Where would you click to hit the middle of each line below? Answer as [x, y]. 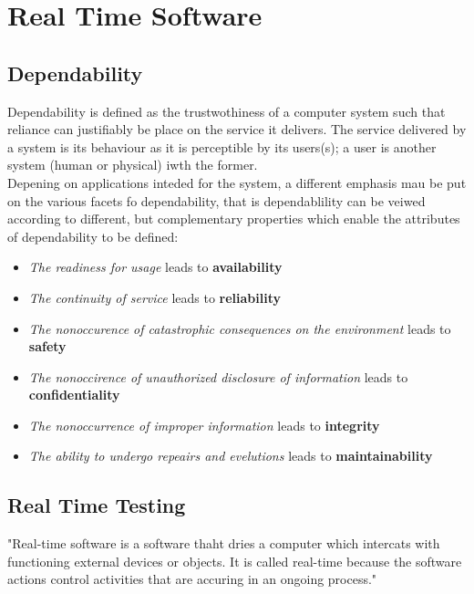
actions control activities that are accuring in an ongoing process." [192, 579]
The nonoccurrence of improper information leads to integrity [204, 425]
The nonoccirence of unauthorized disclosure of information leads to [218, 376]
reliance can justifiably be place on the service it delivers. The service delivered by [237, 129]
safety [47, 346]
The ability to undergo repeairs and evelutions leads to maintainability [231, 456]
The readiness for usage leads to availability [155, 267]
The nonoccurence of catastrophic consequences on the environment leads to [240, 328]
